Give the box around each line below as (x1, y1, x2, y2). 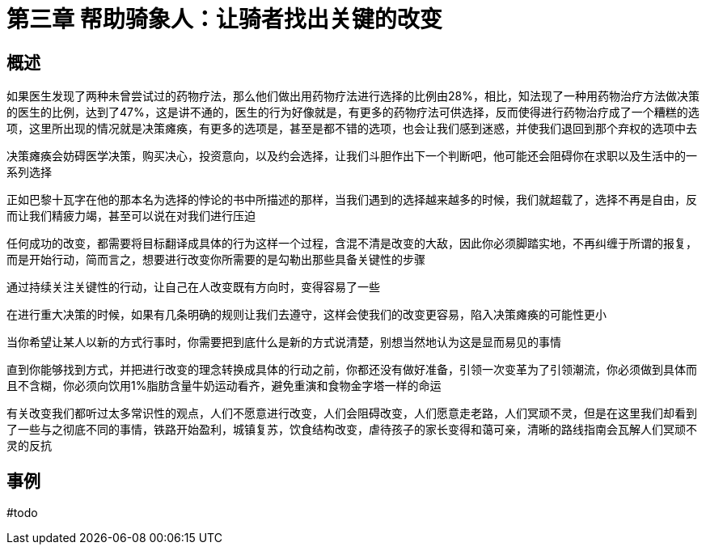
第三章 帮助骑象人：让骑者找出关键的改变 (6, 6, 442, 33)
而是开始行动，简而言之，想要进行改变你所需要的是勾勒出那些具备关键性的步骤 (6, 252, 425, 267)
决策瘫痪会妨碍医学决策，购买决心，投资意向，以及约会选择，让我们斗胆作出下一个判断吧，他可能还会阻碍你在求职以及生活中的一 (6, 149, 697, 163)
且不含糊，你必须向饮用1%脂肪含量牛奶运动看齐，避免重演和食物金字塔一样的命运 (6, 379, 442, 393)
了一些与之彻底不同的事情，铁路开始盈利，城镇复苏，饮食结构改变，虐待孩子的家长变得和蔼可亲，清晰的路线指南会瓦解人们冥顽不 (6, 422, 697, 437)
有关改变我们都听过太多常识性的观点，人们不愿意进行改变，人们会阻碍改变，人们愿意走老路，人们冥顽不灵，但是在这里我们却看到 (6, 406, 697, 421)
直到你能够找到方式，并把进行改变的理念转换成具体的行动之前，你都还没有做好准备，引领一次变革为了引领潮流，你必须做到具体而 (6, 362, 697, 377)
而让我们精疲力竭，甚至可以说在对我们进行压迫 (6, 209, 256, 223)
